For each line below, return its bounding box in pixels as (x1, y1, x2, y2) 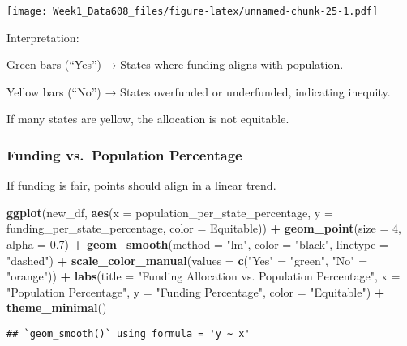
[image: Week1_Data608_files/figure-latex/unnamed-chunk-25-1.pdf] (6, 6, 379, 17)
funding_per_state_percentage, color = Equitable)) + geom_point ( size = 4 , (6, 220, 401, 237)
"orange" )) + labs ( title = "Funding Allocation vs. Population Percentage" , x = (6, 267, 401, 284)
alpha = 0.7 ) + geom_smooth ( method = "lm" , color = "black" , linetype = (6, 236, 388, 253)
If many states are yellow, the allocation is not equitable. (6, 110, 289, 127)
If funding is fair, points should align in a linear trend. (6, 177, 276, 194)
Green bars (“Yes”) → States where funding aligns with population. (6, 56, 344, 73)
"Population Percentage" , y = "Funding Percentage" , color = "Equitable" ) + (6, 283, 385, 300)
